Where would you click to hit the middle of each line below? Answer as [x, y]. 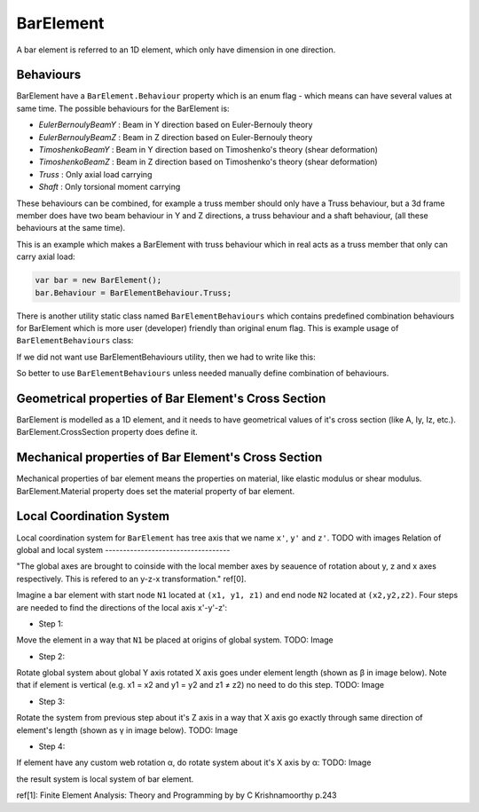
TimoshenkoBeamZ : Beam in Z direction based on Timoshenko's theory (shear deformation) [208, 162]
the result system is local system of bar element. [105, 779]
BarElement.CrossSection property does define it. [107, 432]
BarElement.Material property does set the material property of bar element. [156, 491]
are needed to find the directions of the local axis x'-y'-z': [122, 607]
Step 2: [52, 656]
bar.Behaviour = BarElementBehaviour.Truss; [133, 292]
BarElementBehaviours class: [75, 341]
